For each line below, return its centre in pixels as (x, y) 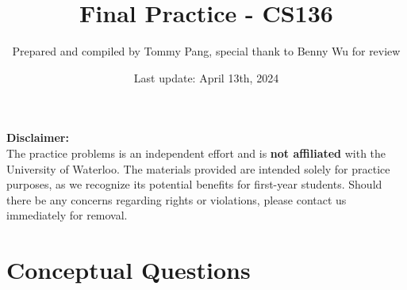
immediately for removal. (67, 215)
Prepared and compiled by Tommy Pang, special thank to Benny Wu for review (206, 51)
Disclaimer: (38, 137)
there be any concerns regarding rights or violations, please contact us (177, 199)
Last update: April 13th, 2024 (206, 77)
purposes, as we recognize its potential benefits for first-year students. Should (194, 184)
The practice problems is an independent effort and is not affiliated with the (196, 153)
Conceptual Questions (129, 270)
